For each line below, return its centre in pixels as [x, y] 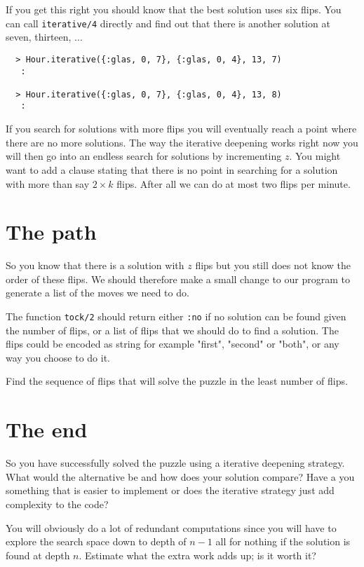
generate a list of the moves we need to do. [97, 293]
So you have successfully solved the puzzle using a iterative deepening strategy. [175, 463]
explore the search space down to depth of [96, 541]
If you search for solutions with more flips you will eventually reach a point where [181, 129]
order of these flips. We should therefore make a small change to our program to [178, 279]
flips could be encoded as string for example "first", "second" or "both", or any [173, 344]
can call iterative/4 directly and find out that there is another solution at [168, 23]
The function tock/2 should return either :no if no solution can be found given [176, 316]
